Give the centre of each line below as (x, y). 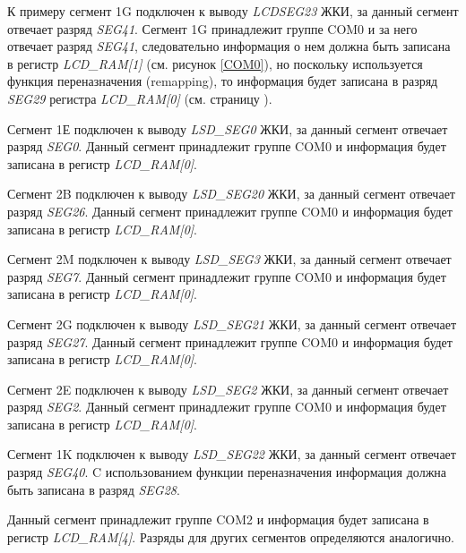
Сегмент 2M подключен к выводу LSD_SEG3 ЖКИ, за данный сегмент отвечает (229, 259)
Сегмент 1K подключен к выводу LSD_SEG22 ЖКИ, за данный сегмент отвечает (232, 454)
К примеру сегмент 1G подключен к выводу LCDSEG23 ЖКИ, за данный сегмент (233, 11)
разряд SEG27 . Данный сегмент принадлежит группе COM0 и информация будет (230, 341)
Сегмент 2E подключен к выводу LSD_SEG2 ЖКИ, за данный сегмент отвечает (228, 389)
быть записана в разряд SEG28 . (94, 489)
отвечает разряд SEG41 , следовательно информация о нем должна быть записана (229, 46)
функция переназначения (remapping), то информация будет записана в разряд (223, 81)
